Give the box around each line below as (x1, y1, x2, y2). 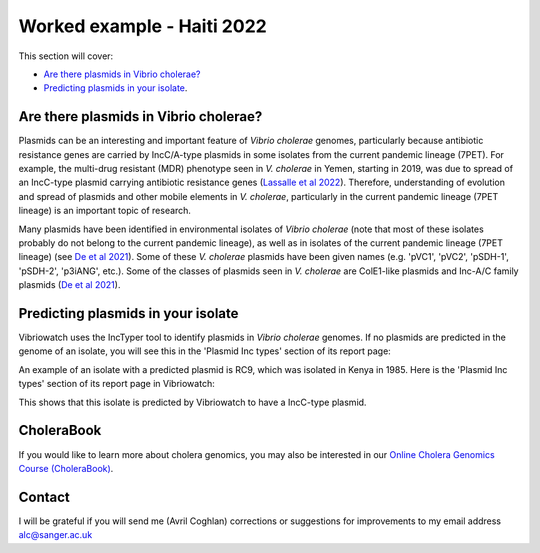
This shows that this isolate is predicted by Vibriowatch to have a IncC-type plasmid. (18, 396, 367, 408)
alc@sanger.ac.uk (18, 529, 93, 541)
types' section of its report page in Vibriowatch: (18, 378, 215, 390)
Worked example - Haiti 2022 (18, 15, 267, 37)
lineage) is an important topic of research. (18, 205, 192, 217)
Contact (18, 488, 70, 505)
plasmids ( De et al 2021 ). (18, 279, 121, 291)
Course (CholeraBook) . (18, 462, 114, 474)
